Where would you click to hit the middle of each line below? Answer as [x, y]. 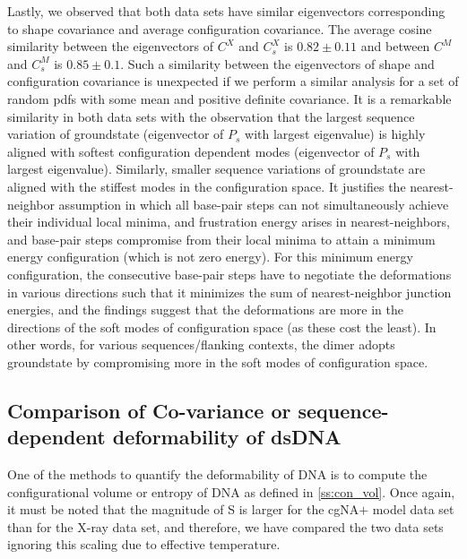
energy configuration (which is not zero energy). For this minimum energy [210, 257]
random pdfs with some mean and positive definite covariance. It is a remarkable [229, 98]
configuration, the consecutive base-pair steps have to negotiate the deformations [229, 274]
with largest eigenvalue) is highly [335, 134]
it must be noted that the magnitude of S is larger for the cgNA [183, 509]
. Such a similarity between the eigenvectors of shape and [277, 63]
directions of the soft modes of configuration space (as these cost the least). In [222, 327]
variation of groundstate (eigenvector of [116, 134]
